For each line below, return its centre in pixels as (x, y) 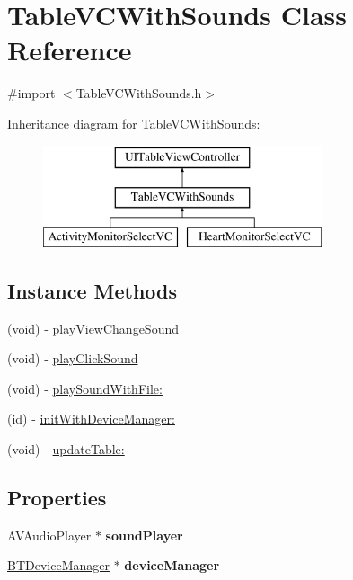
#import (31, 93)
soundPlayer (144, 535)
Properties (57, 498)
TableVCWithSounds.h (139, 93)
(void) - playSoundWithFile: (85, 388)
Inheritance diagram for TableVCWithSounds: (134, 123)
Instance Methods (92, 290)
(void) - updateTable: (66, 449)
